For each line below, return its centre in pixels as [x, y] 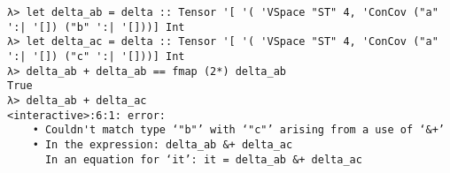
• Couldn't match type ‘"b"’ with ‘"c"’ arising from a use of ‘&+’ [238, 130]
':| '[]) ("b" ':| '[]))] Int [96, 27]
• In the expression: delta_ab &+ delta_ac [163, 144]
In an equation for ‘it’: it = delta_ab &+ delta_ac [203, 159]
